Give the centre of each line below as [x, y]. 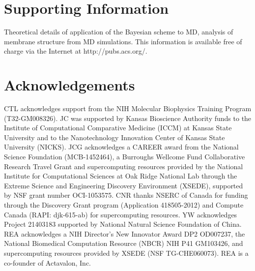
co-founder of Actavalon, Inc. [47, 262]
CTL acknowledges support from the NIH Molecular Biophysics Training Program [128, 108]
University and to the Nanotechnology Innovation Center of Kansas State [114, 137]
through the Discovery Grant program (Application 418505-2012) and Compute [124, 204]
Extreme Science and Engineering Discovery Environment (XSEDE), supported [124, 185]
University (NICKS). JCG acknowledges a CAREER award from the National [121, 147]
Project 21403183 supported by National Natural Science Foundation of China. [123, 224]
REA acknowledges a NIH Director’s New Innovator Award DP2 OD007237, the [125, 233]
